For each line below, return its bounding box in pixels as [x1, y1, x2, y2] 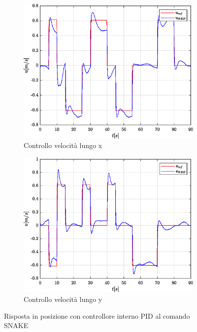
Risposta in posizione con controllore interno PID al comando [4, 310, 190, 321]
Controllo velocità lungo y [24, 294, 102, 304]
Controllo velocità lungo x [24, 140, 102, 150]
